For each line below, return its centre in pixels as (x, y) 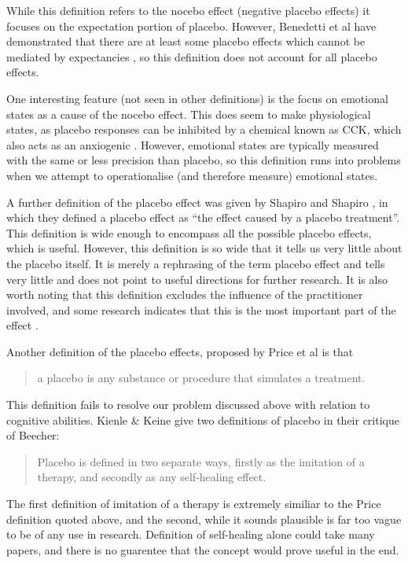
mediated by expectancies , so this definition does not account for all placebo (192, 56)
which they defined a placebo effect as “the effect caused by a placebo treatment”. (203, 217)
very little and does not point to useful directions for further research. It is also (197, 279)
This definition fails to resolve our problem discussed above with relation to (188, 405)
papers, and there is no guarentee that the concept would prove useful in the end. (203, 549)
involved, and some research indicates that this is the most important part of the (201, 309)
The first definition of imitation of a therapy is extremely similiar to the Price (194, 504)
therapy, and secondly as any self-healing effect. (152, 477)
